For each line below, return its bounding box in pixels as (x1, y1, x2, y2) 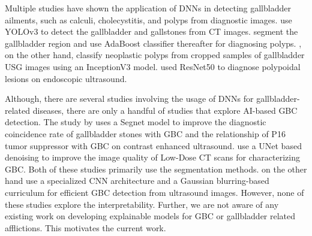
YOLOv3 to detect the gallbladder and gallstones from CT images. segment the (5, 25, 298, 38)
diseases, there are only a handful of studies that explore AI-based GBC (32, 104, 298, 116)
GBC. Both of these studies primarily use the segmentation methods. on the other (5, 162, 307, 175)
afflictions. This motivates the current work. (5, 221, 166, 234)
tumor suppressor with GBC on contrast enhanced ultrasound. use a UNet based (5, 139, 302, 152)
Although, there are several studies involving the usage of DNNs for (5, 92, 254, 105)
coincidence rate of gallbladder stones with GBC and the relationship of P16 (5, 127, 286, 140)
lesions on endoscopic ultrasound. (5, 72, 127, 84)
